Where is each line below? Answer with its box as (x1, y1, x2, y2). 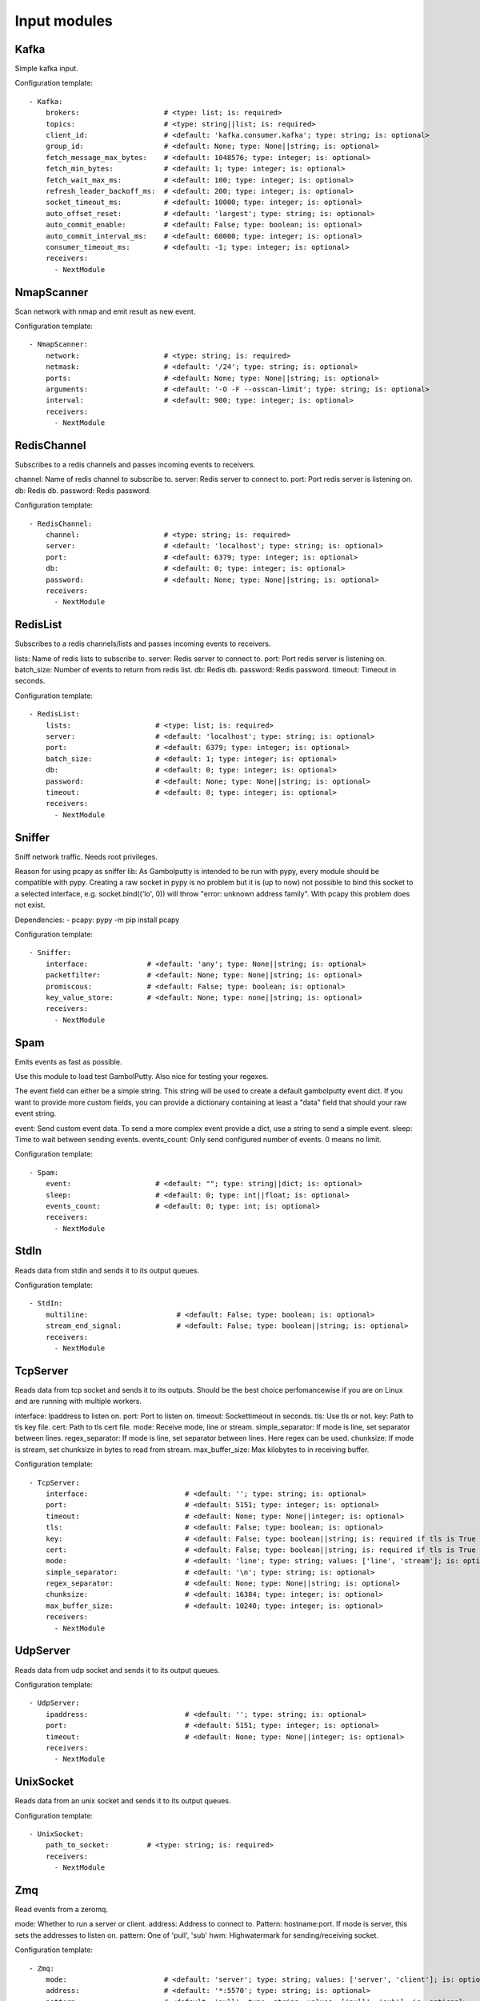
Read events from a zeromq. (14, 1905, 108, 1915)
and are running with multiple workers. (14, 1397, 142, 1406)
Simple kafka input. (14, 64, 79, 74)
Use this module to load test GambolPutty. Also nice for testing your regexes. (14, 1071, 269, 1081)
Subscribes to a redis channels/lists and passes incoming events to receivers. (14, 639, 271, 648)
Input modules (14, 12, 114, 30)
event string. (14, 1109, 57, 1118)
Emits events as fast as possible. (14, 1057, 122, 1066)
